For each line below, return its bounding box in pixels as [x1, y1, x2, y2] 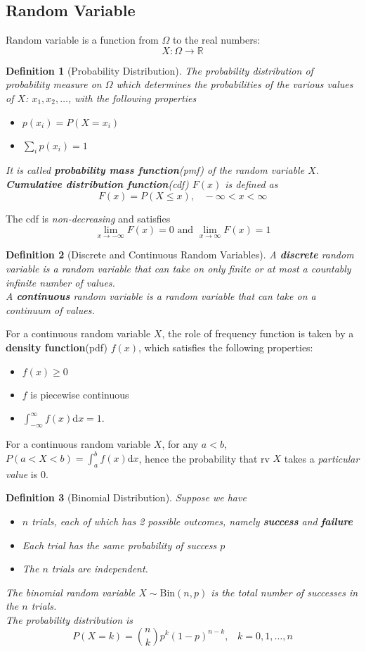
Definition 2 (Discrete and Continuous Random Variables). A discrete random [6, 247, 354, 262]
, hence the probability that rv [138, 451, 270, 465]
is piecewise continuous [30, 387, 129, 401]
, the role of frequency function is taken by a [162, 326, 354, 341]
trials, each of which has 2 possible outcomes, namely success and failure [32, 514, 353, 528]
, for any [162, 436, 199, 451]
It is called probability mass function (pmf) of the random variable [6, 163, 305, 177]
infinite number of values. [6, 275, 115, 289]
